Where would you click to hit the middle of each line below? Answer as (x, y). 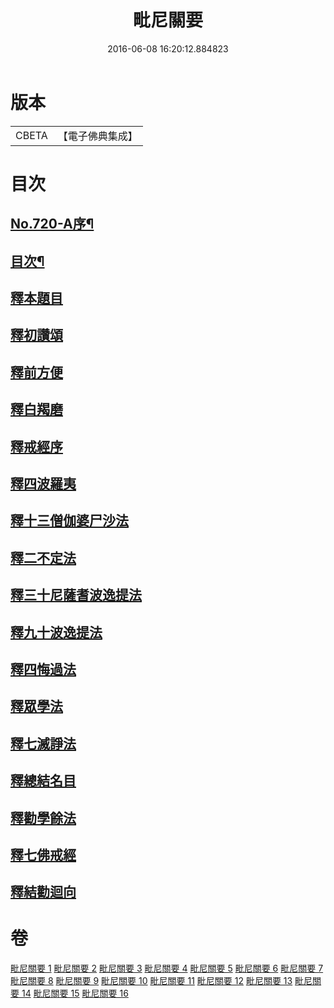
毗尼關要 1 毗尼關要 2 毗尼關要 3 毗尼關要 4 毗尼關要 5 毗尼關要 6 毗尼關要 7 (167, 968)
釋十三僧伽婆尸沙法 (69, 521)
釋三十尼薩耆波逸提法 (76, 595)
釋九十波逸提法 (56, 632)
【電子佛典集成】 (97, 136)
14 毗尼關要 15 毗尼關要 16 (75, 993)
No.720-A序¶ (52, 224)
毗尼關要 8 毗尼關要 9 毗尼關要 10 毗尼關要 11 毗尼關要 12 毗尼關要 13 (151, 981)
